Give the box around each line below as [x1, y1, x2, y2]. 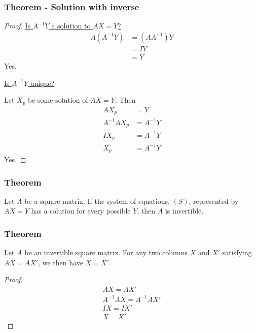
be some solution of [28, 95, 88, 105]
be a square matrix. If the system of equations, [24, 195, 170, 206]
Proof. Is [4, 20, 31, 31]
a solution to [51, 20, 91, 31]
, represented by [189, 195, 239, 206]
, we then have [38, 257, 83, 267]
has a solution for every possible [31, 205, 131, 216]
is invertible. [165, 205, 204, 216]
